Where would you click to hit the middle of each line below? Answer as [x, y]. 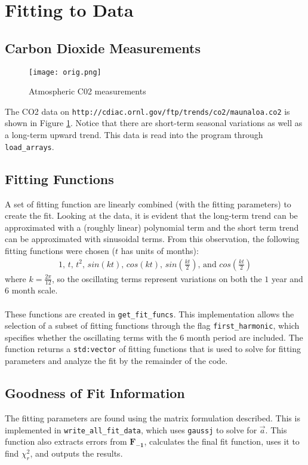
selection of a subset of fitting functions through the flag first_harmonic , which [152, 325]
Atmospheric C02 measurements [87, 91]
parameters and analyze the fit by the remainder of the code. [116, 361]
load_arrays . [30, 146]
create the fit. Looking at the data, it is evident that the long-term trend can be [151, 215]
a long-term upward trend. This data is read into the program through [134, 135]
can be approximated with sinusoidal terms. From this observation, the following [152, 239]
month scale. [35, 290]
